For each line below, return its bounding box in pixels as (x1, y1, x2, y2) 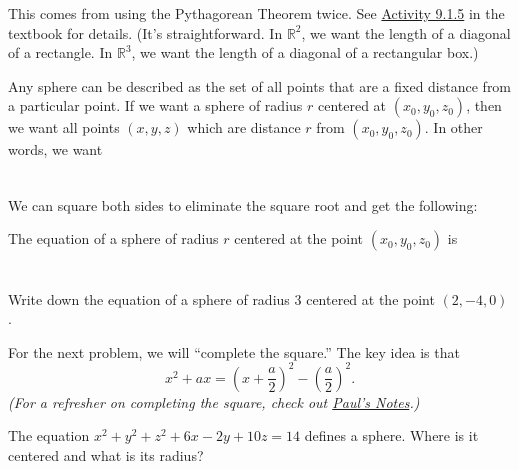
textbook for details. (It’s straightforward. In (8, 22, 283, 43)
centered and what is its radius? (8, 445, 204, 466)
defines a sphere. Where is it (304, 425, 479, 446)
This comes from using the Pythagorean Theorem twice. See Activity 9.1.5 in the (8, 3, 505, 23)
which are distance (187, 117, 301, 138)
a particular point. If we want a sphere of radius (8, 95, 303, 116)
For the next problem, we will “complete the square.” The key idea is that (8, 341, 460, 362)
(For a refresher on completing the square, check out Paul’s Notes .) (8, 391, 420, 412)
